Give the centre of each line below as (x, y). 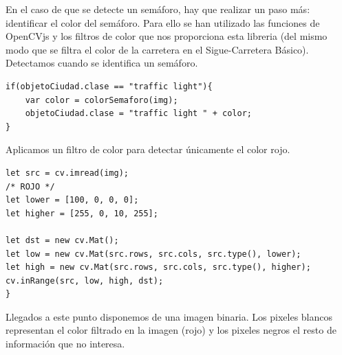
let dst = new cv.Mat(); (62, 240)
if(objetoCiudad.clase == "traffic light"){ (109, 86)
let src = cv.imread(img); (67, 173)
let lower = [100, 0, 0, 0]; (72, 200)
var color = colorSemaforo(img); (101, 100)
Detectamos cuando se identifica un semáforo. (102, 63)
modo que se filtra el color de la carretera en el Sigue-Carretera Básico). (157, 49)
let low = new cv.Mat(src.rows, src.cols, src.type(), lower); (153, 254)
